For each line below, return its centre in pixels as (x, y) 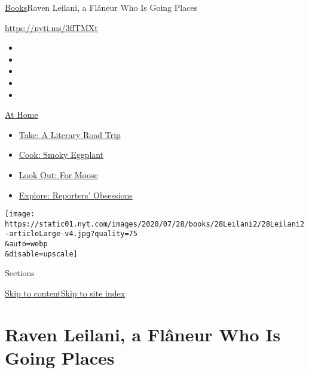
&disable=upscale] (41, 254)
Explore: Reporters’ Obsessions (76, 195)
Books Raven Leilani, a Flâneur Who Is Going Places (101, 7)
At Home (22, 114)
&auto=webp (26, 244)
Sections (20, 273)
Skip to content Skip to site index (65, 293)
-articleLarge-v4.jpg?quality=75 (71, 234)
